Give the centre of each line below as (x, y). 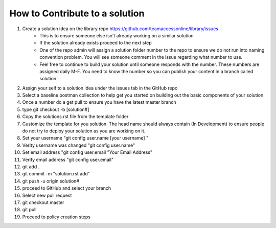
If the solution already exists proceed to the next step (96, 43)
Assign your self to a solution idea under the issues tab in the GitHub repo (100, 88)
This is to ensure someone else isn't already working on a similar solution (117, 35)
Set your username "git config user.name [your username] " (85, 138)
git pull (29, 210)
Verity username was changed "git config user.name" (79, 145)
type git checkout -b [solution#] (56, 109)
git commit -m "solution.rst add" (56, 174)
